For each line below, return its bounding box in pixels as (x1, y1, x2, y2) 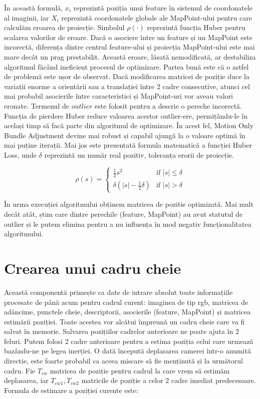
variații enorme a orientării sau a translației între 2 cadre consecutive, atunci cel (4, 81, 250, 91)
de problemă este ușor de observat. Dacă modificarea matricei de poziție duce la (4, 71, 249, 82)
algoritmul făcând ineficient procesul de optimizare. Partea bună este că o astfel (4, 61, 249, 72)
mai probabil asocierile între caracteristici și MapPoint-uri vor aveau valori (4, 91, 233, 101)
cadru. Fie (4, 365, 36, 375)
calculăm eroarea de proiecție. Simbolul (4, 22, 125, 33)
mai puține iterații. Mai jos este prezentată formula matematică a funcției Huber (4, 140, 252, 150)
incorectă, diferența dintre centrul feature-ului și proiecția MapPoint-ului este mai (4, 42, 255, 52)
